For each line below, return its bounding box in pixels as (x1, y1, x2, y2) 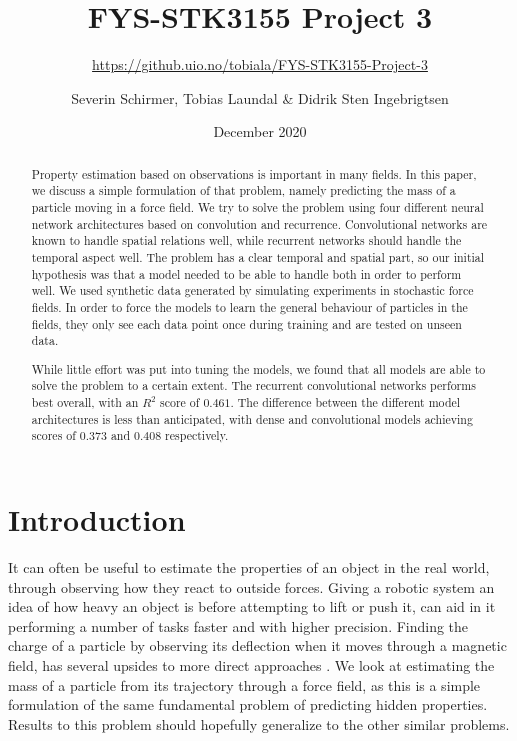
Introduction (8, 499, 186, 540)
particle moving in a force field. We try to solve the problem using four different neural (31, 199, 484, 216)
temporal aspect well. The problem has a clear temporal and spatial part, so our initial (31, 248, 485, 265)
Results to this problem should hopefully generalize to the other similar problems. (8, 713, 510, 734)
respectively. (165, 427, 229, 444)
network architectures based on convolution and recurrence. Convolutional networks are (31, 215, 488, 232)
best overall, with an (31, 394, 139, 411)
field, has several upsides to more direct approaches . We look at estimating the (8, 655, 495, 675)
